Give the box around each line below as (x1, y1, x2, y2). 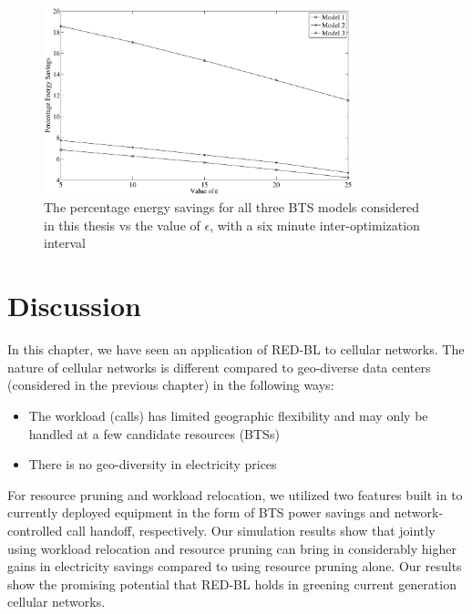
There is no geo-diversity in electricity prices (28, 455, 277, 474)
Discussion (7, 287, 141, 324)
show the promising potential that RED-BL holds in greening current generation (7, 574, 457, 593)
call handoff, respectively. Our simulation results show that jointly (66, 520, 436, 539)
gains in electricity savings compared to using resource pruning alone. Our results (7, 557, 462, 576)
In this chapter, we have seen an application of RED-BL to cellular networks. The (7, 340, 465, 359)
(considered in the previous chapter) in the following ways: (7, 375, 334, 394)
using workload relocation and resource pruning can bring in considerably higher (7, 538, 457, 558)
